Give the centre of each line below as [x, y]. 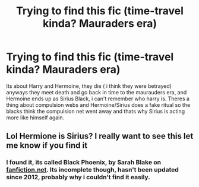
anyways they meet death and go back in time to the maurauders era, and [97, 92]
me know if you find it [47, 146]
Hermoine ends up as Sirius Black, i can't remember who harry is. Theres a [98, 99]
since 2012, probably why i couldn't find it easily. [78, 178]
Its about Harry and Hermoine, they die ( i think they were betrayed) [89, 86]
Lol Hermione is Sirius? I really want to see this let [100, 136]
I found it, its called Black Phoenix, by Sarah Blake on [84, 163]
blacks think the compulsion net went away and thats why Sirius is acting [96, 111]
